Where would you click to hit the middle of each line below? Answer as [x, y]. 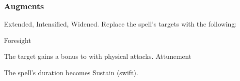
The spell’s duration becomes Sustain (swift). [71, 72]
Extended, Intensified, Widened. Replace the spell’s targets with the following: [120, 24]
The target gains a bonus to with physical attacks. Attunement [98, 56]
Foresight [17, 40]
